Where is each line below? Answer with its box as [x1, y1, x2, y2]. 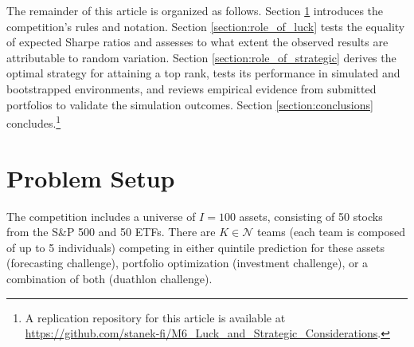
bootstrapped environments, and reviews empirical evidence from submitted [6, 80, 377, 97]
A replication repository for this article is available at [25, 309, 286, 325]
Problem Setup [6, 161, 175, 194]
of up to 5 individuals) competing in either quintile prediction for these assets [6, 239, 385, 255]
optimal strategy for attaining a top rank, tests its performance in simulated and [6, 65, 400, 81]
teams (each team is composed [256, 223, 405, 240]
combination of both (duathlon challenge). [6, 270, 213, 286]
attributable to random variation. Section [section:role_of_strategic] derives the [6, 49, 396, 65]
